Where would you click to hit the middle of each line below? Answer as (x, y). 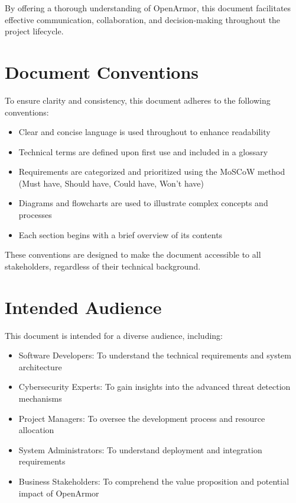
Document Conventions (102, 71)
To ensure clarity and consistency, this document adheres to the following (138, 100)
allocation (36, 430)
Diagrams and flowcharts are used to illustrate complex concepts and (143, 203)
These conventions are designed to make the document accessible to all (133, 254)
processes (35, 215)
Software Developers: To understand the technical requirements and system (155, 355)
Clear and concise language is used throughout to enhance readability (144, 132)
